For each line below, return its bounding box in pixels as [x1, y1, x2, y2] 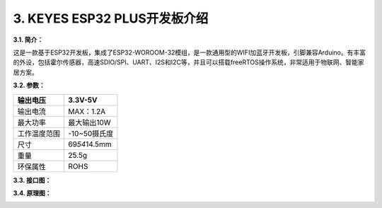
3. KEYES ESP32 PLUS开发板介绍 [13, 11, 209, 26]
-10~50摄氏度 [68, 128, 114, 138]
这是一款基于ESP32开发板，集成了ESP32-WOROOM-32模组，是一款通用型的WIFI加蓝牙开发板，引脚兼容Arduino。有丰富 [13, 48, 366, 57]
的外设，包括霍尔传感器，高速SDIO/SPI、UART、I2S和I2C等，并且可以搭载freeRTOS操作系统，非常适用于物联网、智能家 [13, 58, 364, 67]
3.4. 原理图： [13, 188, 52, 197]
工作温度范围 [17, 128, 60, 138]
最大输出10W [68, 117, 111, 127]
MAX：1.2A [68, 106, 106, 116]
